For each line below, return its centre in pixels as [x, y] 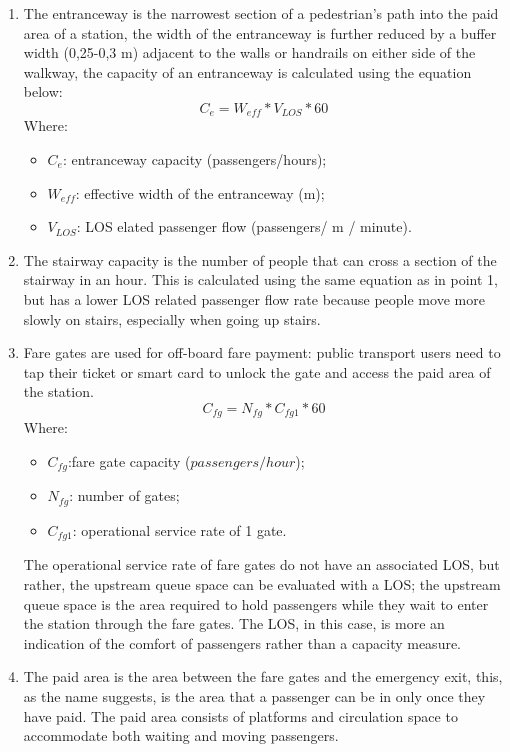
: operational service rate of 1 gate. [179, 529]
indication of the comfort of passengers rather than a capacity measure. [242, 642]
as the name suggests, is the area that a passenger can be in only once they [254, 695]
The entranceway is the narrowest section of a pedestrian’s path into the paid [261, 13]
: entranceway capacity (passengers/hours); [194, 159]
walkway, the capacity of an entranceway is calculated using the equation [247, 71]
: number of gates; [124, 495]
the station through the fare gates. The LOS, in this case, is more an [234, 623]
